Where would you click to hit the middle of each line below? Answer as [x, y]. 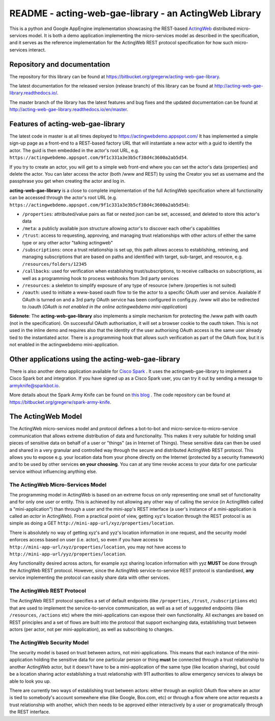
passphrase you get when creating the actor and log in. [67, 181]
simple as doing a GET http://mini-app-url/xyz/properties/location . [92, 523]
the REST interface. [30, 712]
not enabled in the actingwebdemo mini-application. [64, 345]
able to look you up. [30, 681]
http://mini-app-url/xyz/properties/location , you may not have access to [98, 547]
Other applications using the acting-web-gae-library [95, 359]
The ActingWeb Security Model [49, 643]
